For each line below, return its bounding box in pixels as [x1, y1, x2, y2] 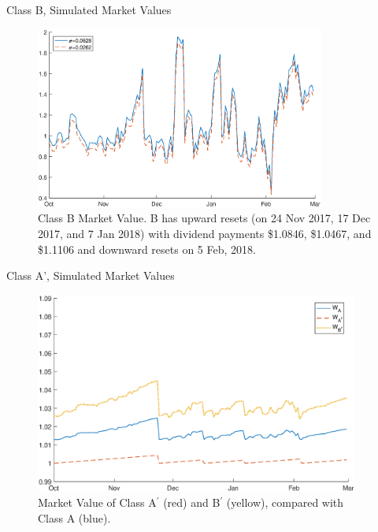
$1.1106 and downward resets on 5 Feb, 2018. [38, 240, 256, 257]
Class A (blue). [38, 510, 111, 526]
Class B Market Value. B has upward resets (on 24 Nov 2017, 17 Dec [38, 210, 371, 226]
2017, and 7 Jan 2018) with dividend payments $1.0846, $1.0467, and [38, 225, 372, 241]
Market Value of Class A [38, 494, 157, 511]
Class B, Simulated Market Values [6, 2, 172, 17]
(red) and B [163, 494, 220, 511]
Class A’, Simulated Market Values [6, 267, 175, 284]
